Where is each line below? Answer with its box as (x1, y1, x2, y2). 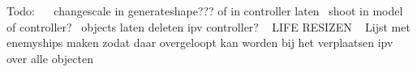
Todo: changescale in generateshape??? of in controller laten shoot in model (6, 2, 403, 19)
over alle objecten (6, 49, 93, 66)
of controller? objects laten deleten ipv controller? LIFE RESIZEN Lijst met (6, 18, 411, 35)
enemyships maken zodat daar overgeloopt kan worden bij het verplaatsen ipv (6, 34, 393, 51)
